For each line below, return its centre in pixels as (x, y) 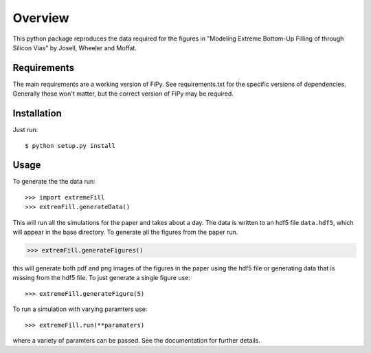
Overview (41, 18)
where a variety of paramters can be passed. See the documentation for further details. (136, 340)
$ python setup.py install (70, 146)
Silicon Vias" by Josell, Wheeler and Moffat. (75, 47)
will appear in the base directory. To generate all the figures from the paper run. (125, 232)
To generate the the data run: (54, 182)
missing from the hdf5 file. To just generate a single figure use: (101, 278)
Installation (37, 114)
